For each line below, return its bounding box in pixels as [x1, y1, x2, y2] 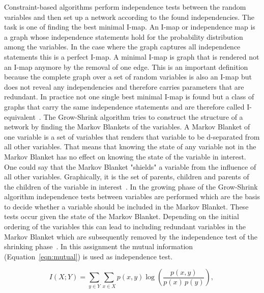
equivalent [4, 111, 36, 122]
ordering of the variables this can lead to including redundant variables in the [4, 221, 246, 232]
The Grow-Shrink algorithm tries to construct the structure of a [43, 111, 243, 122]
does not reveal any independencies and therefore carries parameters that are [4, 81, 244, 92]
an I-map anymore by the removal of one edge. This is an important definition [4, 61, 248, 72]
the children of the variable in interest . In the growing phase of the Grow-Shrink [4, 181, 258, 192]
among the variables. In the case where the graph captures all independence [4, 41, 241, 52]
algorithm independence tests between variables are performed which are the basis [4, 191, 260, 202]
